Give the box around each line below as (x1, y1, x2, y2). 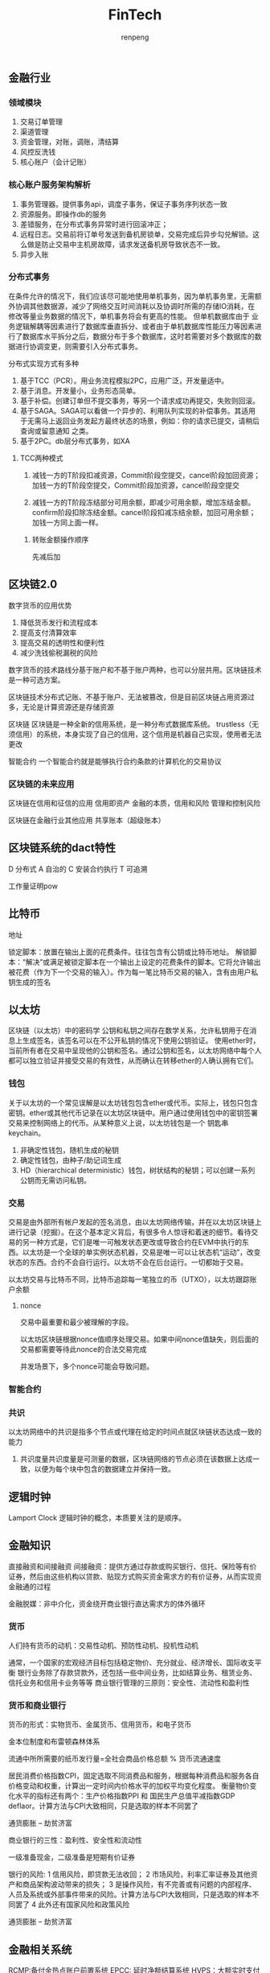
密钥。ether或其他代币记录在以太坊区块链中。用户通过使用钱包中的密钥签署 (8, 1108, 259, 1118)
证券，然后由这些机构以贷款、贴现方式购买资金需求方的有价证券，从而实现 (8, 1571, 255, 1581)
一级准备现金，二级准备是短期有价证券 (8, 1852, 135, 1862)
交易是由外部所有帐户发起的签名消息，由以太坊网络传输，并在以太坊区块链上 (8, 1217, 262, 1226)
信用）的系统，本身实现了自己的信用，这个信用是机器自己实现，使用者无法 (14, 729, 262, 739)
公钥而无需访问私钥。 (19, 1175, 91, 1184)
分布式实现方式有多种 (8, 358, 79, 368)
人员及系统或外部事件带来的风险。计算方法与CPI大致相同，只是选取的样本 (8, 1889, 252, 1900)
